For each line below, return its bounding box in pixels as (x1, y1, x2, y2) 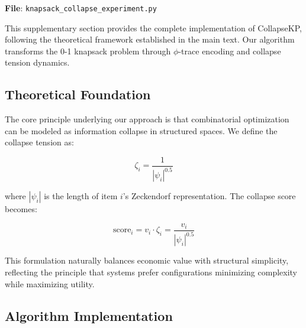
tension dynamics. (5, 56, 70, 69)
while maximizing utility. (5, 277, 95, 290)
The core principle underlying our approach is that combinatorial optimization (5, 113, 289, 125)
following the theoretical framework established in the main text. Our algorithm (5, 33, 295, 46)
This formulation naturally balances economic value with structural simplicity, (5, 254, 289, 267)
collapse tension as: (5, 136, 74, 148)
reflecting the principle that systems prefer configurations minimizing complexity (5, 266, 298, 278)
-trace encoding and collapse (178, 44, 281, 57)
